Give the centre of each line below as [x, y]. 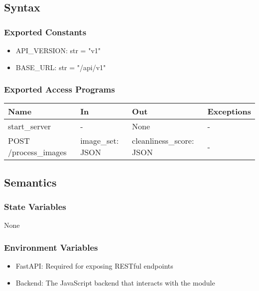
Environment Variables [51, 247]
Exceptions [229, 111]
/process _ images [37, 152]
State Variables [35, 207]
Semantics [30, 182]
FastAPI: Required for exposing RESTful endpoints [94, 266]
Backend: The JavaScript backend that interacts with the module [115, 282]
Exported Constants [45, 32]
